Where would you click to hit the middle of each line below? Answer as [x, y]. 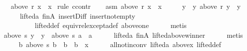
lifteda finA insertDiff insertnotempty [78, 15]
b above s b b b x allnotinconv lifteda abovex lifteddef [120, 44]
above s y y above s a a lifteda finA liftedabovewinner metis [123, 35]
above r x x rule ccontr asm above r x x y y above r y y [125, 6]
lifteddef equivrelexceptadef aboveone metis [111, 25]
